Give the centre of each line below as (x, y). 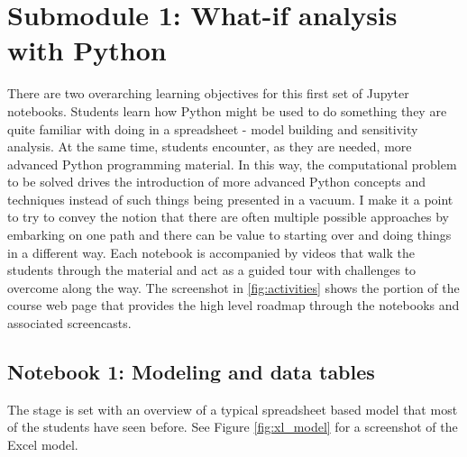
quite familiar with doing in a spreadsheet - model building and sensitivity (213, 128)
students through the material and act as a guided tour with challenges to (212, 270)
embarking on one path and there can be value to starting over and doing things (229, 235)
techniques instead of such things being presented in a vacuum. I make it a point (230, 199)
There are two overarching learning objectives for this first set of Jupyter (208, 93)
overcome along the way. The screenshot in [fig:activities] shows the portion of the (233, 287)
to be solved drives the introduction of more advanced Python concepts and (217, 182)
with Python (87, 50)
